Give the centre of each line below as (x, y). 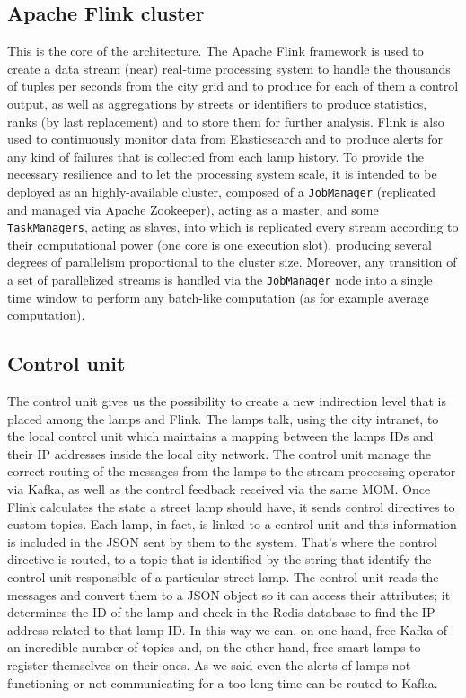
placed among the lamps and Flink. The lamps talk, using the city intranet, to (223, 418)
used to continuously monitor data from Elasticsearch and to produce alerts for (225, 139)
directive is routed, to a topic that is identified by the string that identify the (220, 559)
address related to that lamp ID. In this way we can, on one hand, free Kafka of (228, 629)
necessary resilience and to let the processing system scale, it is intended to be (222, 174)
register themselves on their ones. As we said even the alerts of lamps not (209, 665)
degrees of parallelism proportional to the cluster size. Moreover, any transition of (232, 262)
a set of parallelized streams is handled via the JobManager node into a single (220, 280)
